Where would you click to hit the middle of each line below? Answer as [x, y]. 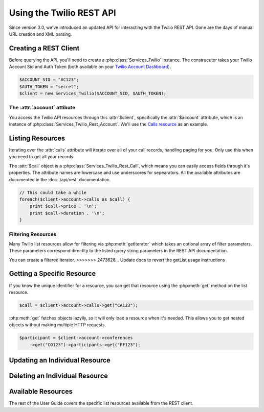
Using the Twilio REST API [63, 13]
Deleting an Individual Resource [58, 376]
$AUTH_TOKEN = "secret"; [49, 86]
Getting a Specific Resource [53, 274]
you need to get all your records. [42, 157]
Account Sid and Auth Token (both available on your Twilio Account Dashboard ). [90, 67]
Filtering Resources [33, 234]
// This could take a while [53, 193]
